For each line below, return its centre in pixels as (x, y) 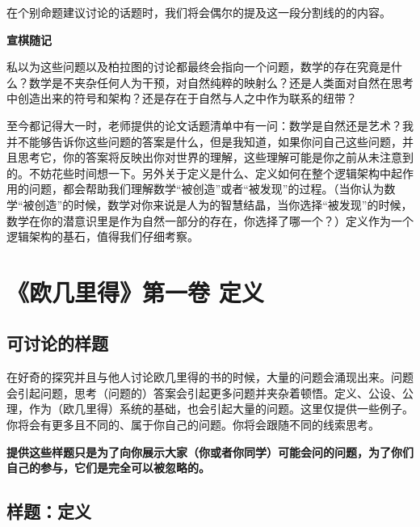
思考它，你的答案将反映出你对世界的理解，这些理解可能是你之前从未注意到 (215, 157)
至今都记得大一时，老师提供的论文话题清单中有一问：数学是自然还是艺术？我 (210, 125)
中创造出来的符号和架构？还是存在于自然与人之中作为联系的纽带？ (182, 98)
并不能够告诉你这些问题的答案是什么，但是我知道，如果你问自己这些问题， (204, 141)
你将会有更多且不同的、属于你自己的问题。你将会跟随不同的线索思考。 (193, 425)
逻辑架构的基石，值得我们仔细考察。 (103, 236)
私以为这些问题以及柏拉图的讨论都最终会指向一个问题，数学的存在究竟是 (199, 67)
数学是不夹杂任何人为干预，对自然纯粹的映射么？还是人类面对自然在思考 (221, 82)
